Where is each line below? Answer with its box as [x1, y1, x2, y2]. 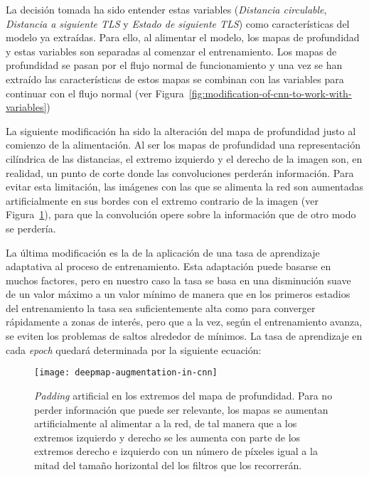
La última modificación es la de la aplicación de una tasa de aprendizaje [6, 245, 320, 259]
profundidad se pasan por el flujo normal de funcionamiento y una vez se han [6, 58, 343, 73]
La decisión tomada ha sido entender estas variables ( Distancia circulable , [6, 2, 327, 16]
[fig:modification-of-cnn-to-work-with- [188, 85, 352, 100]
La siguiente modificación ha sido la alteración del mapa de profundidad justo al [6, 123, 356, 138]
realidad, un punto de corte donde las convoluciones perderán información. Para [6, 165, 354, 180]
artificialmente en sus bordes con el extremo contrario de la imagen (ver [6, 193, 319, 208]
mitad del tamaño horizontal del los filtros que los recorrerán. [34, 457, 302, 472]
